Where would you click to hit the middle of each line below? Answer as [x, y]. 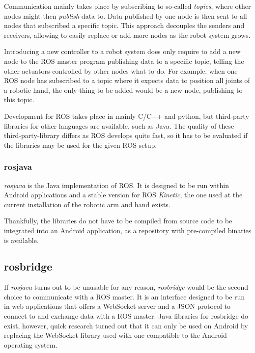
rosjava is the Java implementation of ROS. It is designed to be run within [116, 185]
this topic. [19, 99]
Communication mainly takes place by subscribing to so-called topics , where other [127, 6]
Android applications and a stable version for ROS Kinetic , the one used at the [123, 195]
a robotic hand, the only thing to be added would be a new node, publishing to [123, 90]
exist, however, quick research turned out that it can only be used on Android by [126, 325]
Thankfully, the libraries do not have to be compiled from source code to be [118, 221]
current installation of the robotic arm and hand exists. [87, 204]
